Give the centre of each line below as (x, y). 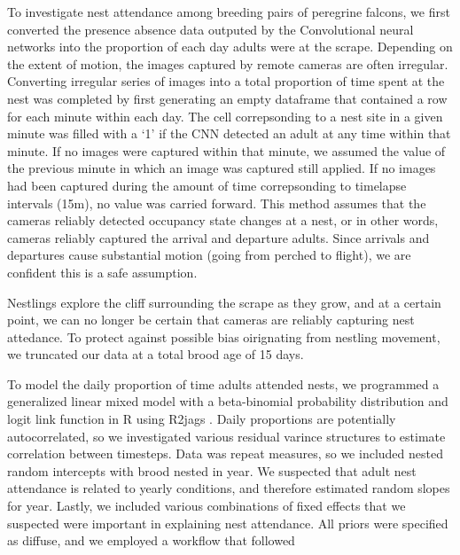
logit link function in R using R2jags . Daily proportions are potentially (202, 419)
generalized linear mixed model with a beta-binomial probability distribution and (228, 401)
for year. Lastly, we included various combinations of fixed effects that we (207, 506)
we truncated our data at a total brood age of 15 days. (156, 354)
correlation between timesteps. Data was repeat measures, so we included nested (225, 453)
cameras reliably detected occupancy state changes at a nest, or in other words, (223, 220)
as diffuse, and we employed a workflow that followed (151, 540)
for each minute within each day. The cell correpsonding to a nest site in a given (225, 116)
